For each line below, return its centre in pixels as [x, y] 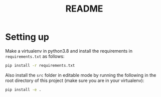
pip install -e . [23, 89]
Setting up [27, 37]
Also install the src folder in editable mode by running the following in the [81, 75]
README [84, 9]
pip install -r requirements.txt [40, 65]
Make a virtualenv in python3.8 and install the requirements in [69, 51]
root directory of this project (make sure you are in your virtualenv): [75, 80]
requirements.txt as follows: [35, 56]
